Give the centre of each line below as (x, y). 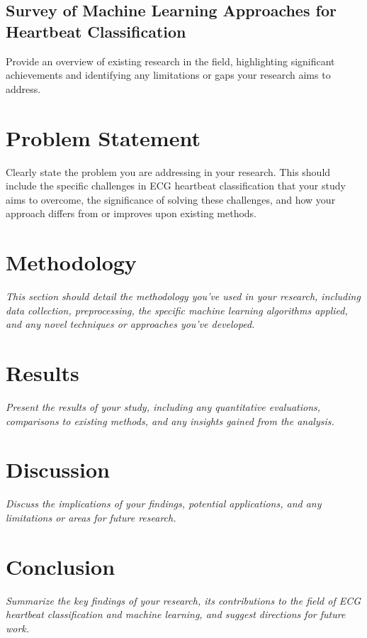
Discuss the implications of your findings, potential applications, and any (164, 504)
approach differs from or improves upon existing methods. (131, 213)
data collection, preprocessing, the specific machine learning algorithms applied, (177, 310)
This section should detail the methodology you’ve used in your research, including (183, 296)
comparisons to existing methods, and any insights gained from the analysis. (170, 420)
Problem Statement (103, 137)
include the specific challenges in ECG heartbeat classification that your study (176, 186)
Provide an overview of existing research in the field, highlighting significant (170, 61)
